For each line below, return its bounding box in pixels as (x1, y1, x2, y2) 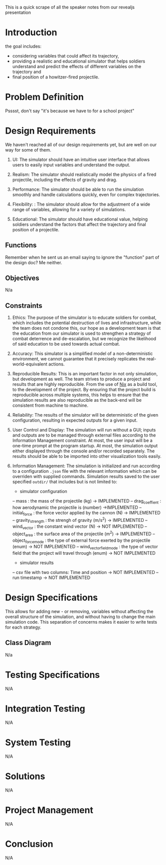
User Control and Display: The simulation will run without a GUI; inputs (12, 427, 156, 433)
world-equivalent (12, 361, 48, 367)
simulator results (19, 560, 54, 566)
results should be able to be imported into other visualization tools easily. (12, 453, 162, 459)
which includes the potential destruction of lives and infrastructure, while (12, 320, 162, 326)
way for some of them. (5, 146, 52, 153)
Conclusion (5, 838, 54, 850)
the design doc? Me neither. (5, 259, 62, 265)
